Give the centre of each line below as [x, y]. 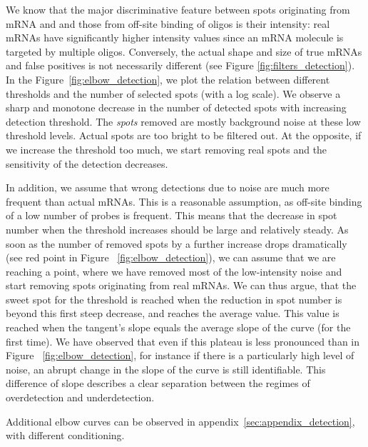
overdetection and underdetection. [80, 397]
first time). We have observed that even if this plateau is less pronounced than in [183, 341]
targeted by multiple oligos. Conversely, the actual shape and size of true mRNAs [184, 51]
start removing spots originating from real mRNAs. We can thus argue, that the [181, 285]
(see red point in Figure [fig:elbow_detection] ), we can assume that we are [171, 257]
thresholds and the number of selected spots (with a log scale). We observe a [173, 93]
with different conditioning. [65, 435]
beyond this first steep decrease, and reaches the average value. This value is [173, 313]
